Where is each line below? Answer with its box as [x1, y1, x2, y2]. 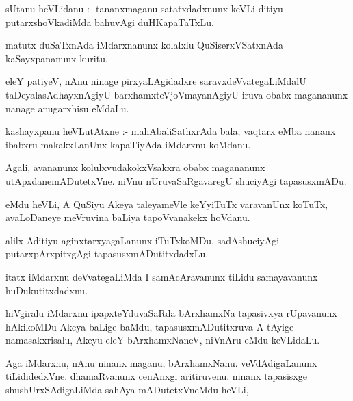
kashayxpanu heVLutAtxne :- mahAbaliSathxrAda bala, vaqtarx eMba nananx [5, 124, 336, 138]
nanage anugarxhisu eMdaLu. [5, 101, 129, 115]
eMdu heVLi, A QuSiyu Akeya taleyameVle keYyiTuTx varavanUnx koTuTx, [5, 196, 328, 211]
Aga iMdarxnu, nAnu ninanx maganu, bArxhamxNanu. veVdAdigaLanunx [5, 355, 317, 370]
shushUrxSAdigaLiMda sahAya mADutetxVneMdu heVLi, [5, 383, 249, 397]
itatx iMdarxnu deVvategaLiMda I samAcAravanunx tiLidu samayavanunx [5, 269, 318, 283]
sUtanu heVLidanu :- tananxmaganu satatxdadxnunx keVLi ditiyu [5, 1, 283, 15]
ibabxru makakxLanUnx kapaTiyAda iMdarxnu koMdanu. [5, 137, 251, 151]
